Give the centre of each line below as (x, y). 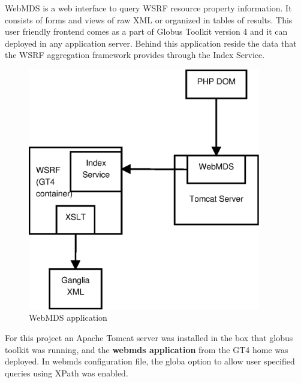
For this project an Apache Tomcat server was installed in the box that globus (149, 337)
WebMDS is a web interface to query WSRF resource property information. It (148, 8)
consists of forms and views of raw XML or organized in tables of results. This (149, 19)
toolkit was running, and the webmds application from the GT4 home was (147, 349)
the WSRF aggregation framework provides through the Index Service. (135, 55)
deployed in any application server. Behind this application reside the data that (151, 43)
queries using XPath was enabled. (67, 373)
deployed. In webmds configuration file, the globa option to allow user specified (150, 361)
